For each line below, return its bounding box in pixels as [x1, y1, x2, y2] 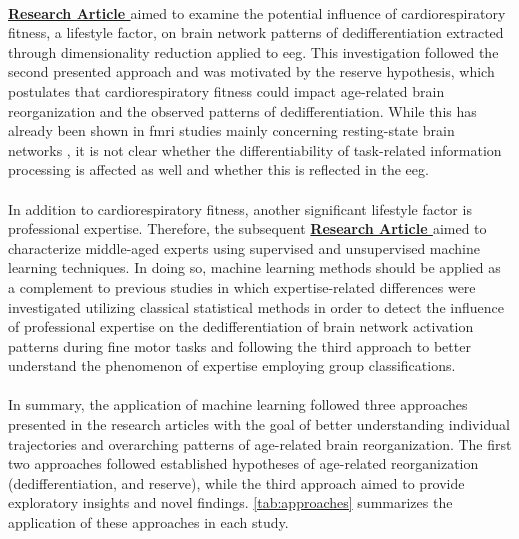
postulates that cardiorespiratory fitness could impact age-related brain [8, 80, 445, 101]
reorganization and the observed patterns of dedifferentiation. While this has [8, 100, 477, 121]
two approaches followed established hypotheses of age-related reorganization [8, 453, 479, 474]
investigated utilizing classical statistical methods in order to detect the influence [8, 296, 504, 317]
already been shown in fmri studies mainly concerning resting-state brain [8, 120, 455, 141]
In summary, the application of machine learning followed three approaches [8, 394, 468, 415]
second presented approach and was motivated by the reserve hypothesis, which [8, 61, 495, 82]
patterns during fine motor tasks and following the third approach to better [8, 335, 471, 356]
